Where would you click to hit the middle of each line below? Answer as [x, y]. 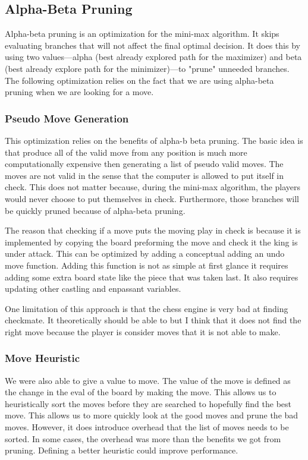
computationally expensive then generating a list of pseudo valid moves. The [144, 164]
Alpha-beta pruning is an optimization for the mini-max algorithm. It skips [142, 34]
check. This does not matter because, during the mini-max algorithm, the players [153, 187]
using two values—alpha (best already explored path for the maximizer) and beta [153, 57]
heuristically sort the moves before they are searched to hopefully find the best [148, 403]
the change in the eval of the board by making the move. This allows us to [141, 392]
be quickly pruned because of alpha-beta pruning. [95, 210]
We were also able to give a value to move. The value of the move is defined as [148, 380]
